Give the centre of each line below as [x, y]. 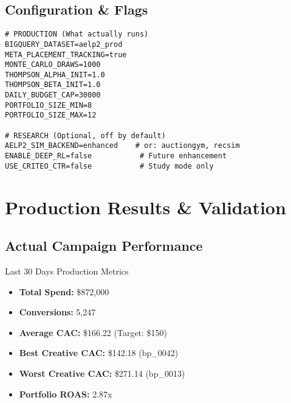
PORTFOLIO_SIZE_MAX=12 [51, 115]
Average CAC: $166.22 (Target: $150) [93, 332]
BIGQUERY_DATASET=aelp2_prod [64, 44]
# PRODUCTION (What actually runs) [77, 34]
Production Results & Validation [145, 207]
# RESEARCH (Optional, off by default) [85, 135]
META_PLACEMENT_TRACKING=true [66, 54]
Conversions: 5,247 [57, 312]
